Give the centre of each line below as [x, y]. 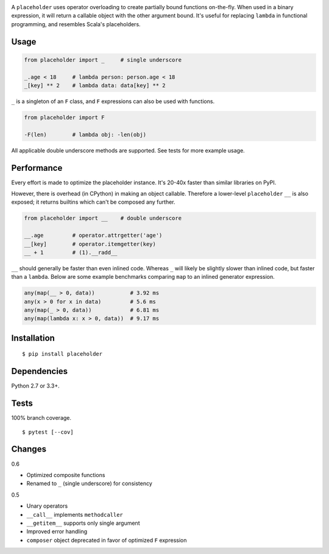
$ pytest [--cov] [48, 432]
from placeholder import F [64, 117]
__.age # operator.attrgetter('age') [93, 236]
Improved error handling [57, 531]
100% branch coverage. [41, 418]
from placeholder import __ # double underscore [103, 218]
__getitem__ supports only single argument [83, 523]
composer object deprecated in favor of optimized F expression [107, 540]
